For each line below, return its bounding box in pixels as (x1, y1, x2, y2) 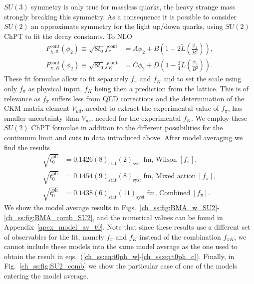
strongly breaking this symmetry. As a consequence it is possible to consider (4, 11, 237, 21)
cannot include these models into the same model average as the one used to (4, 241, 238, 252)
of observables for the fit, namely (4, 231, 104, 242)
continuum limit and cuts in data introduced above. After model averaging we (4, 132, 243, 142)
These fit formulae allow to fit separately (4, 73, 129, 84)
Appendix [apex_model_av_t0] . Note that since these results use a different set (4, 222, 251, 232)
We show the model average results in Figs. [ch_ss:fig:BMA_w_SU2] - (4, 202, 220, 212)
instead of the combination (139, 231, 221, 242)
